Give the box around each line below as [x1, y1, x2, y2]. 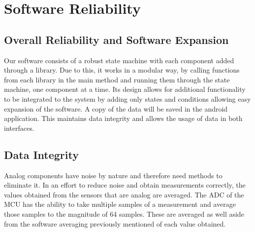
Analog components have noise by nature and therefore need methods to [4, 170, 223, 180]
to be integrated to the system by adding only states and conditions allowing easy [4, 93, 251, 104]
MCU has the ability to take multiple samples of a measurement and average [4, 199, 236, 209]
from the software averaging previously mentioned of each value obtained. [4, 218, 226, 229]
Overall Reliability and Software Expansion [4, 32, 229, 47]
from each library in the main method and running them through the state [4, 74, 230, 84]
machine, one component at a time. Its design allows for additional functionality [4, 84, 246, 94]
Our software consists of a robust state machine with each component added [4, 55, 234, 65]
